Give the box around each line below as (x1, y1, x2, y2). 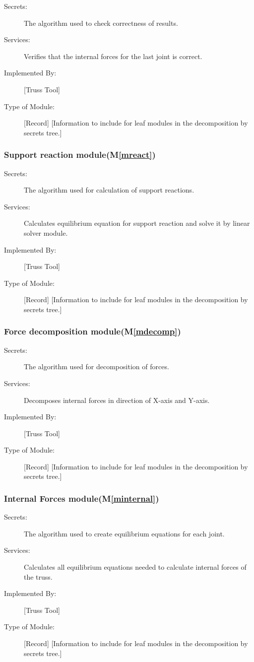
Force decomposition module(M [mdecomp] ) (4, 325, 181, 337)
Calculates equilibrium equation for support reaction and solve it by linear (24, 218, 250, 228)
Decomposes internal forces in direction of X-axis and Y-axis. (24, 395, 210, 405)
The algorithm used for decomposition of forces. (24, 361, 169, 372)
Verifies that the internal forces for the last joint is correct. (24, 51, 202, 61)
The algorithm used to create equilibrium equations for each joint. (24, 528, 225, 538)
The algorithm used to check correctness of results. (24, 17, 178, 28)
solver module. (24, 227, 68, 238)
